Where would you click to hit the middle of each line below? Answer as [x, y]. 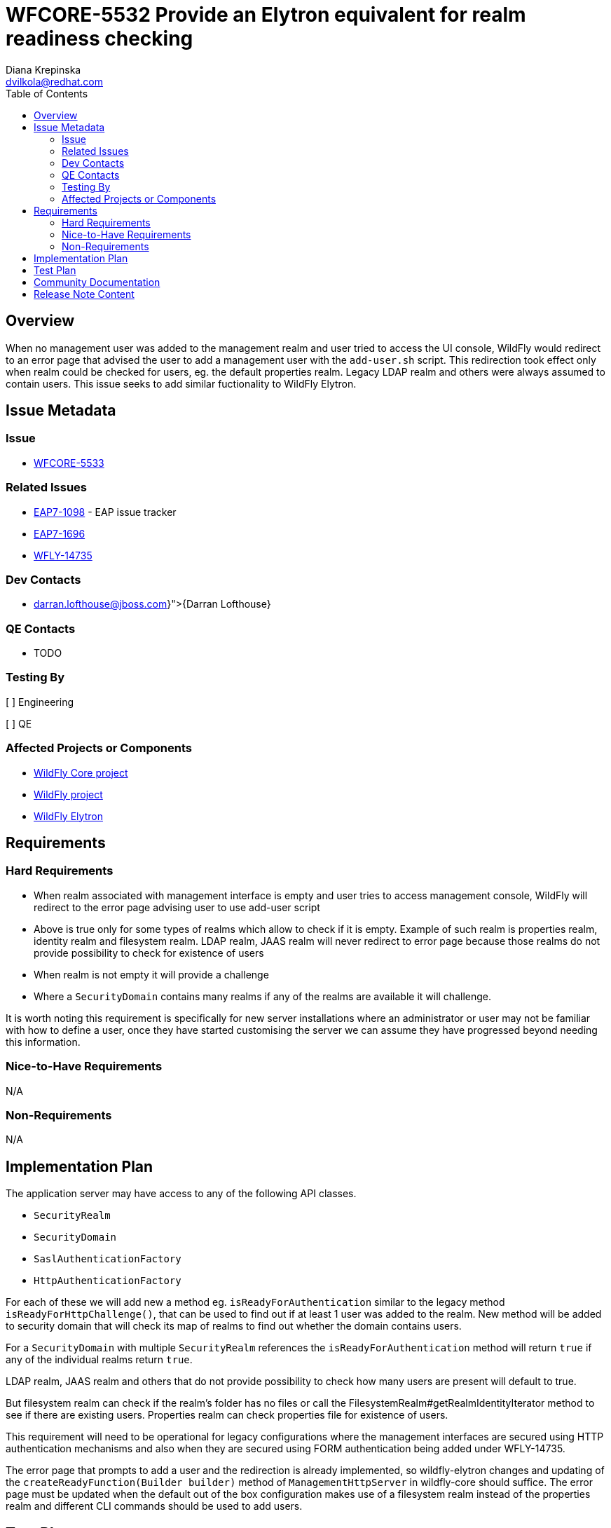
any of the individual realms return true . [99, 1360]
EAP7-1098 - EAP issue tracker [105, 512]
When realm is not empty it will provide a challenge [151, 974]
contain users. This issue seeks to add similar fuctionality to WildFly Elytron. [181, 383]
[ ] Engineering [40, 702]
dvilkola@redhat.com [55, 81]
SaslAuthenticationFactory [108, 1259]
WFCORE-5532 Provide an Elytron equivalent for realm [266, 15]
